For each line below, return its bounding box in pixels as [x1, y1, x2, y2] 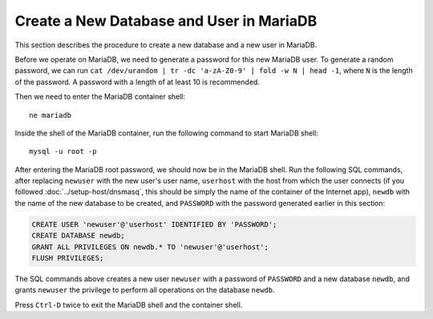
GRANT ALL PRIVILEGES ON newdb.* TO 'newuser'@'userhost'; [31, 242, 269, 252]
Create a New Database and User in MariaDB [14, 12, 318, 30]
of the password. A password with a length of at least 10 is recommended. [14, 77, 261, 87]
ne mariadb [29, 111, 72, 119]
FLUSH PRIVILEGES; [31, 253, 104, 262]
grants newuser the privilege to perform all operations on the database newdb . [14, 285, 275, 295]
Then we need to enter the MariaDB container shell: [14, 92, 186, 102]
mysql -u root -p [29, 147, 97, 156]
